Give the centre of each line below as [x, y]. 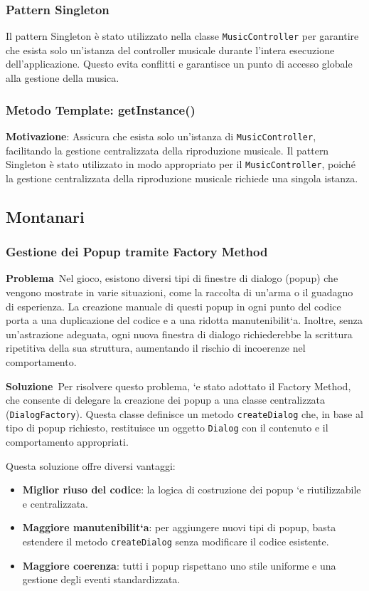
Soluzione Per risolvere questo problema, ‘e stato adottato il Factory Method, [178, 386]
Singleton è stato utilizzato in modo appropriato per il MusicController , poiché [181, 164]
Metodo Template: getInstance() [101, 109]
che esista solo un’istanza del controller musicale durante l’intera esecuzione [170, 49]
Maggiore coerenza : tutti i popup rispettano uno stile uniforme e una [179, 565]
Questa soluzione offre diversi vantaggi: [91, 465]
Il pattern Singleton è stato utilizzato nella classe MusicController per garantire [182, 36]
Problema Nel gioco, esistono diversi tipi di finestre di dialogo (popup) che [172, 278]
